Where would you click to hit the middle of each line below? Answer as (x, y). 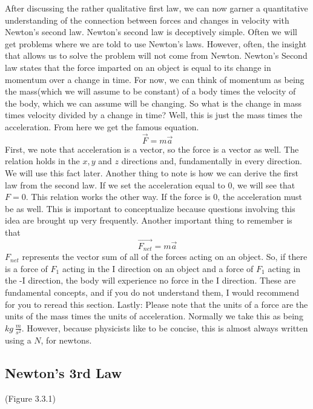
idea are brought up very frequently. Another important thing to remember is (149, 220)
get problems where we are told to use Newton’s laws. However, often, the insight (156, 43)
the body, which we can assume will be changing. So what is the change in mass (153, 103)
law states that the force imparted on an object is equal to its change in (138, 67)
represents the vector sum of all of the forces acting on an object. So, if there (165, 257)
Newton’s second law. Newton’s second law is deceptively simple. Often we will (151, 32)
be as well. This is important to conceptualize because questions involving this (150, 208)
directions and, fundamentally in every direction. (212, 161)
